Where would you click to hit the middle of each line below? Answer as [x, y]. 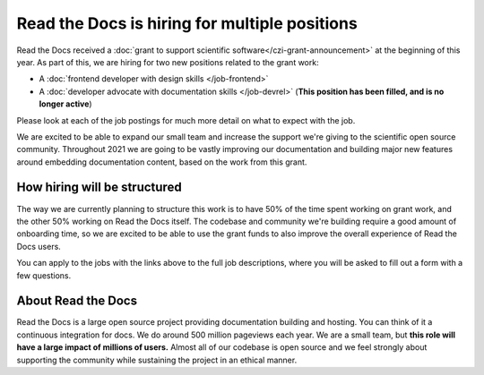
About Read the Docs [77, 301]
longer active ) [66, 104]
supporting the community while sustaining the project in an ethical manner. [157, 360]
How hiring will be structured [99, 187]
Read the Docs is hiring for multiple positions [187, 23]
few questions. [44, 275]
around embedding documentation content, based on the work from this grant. [162, 162]
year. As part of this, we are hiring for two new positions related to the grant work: [168, 62]
